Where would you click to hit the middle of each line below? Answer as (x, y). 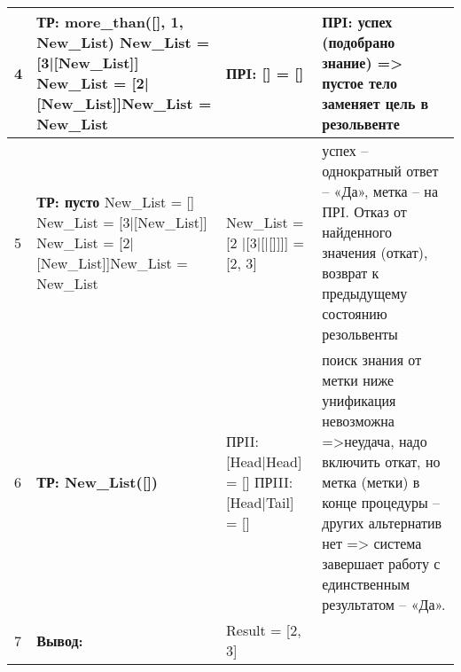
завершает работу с (381, 563)
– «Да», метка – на (380, 191)
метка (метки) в (371, 482)
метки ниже (358, 380)
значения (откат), (375, 252)
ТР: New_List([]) (98, 482)
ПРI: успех (357, 22)
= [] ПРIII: (260, 482)
